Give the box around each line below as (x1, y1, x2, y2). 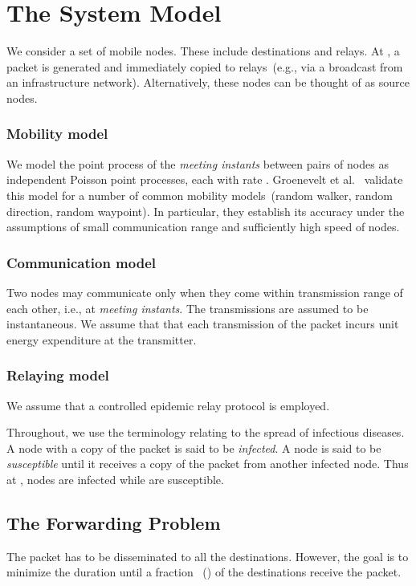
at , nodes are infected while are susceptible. (6, 470, 224, 487)
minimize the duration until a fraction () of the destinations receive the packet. (6, 564, 402, 580)
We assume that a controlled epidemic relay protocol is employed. (6, 397, 330, 413)
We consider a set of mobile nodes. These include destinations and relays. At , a (6, 43, 400, 59)
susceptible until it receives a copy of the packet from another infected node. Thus (6, 455, 409, 472)
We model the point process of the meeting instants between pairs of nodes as (6, 155, 389, 172)
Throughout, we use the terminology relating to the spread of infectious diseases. (6, 424, 405, 441)
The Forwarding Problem (6, 510, 221, 535)
